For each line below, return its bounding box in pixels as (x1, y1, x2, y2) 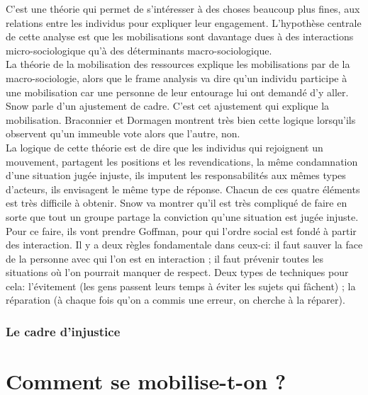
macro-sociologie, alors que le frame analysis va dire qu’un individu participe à (6, 70, 347, 85)
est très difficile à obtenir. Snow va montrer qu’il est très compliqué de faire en (6, 195, 347, 210)
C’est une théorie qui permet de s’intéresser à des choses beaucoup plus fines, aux (6, 1, 360, 16)
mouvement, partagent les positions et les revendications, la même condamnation (6, 154, 358, 168)
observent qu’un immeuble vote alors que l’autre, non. (6, 126, 240, 141)
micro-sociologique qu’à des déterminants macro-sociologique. (6, 42, 272, 57)
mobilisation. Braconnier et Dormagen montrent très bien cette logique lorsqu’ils (6, 112, 356, 127)
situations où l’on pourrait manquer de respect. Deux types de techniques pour (6, 265, 349, 280)
